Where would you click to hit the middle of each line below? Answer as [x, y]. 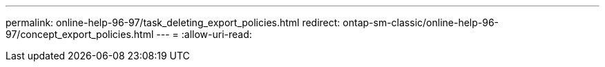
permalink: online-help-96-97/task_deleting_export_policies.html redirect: [173, 22]
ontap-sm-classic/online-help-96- [421, 22]
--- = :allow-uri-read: [204, 34]
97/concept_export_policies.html [80, 34]
